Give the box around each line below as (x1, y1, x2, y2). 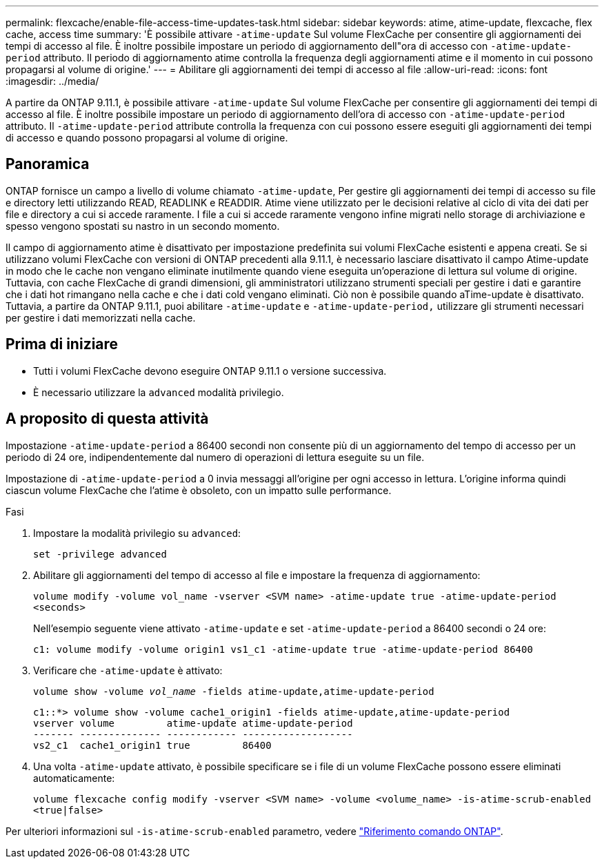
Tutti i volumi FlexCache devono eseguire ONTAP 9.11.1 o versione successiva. (33, 364, 387, 377)
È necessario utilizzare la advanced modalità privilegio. (33, 386, 284, 398)
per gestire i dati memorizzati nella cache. (6, 311, 196, 324)
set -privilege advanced (33, 548, 167, 560)
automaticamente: (33, 772, 115, 784)
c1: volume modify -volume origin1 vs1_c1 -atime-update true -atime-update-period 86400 (33, 643, 533, 655)
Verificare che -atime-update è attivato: (33, 664, 223, 676)
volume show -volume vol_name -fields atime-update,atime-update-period (33, 685, 434, 697)
